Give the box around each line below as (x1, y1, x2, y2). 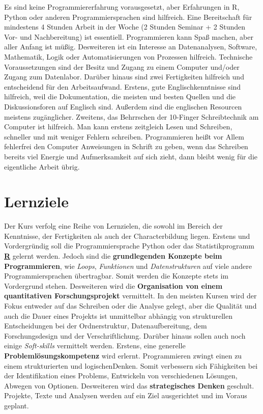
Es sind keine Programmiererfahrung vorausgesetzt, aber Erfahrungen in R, (4, 2, 240, 12)
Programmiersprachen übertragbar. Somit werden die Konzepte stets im (4, 270, 228, 281)
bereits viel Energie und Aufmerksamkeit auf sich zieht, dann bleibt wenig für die (4, 151, 257, 161)
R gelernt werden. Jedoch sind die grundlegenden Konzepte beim (4, 251, 222, 261)
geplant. (4, 400, 29, 410)
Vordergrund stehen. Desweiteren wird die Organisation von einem (4, 280, 223, 291)
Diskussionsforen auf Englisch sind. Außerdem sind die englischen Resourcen (4, 101, 242, 112)
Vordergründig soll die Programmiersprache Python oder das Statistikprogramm (4, 240, 254, 251)
